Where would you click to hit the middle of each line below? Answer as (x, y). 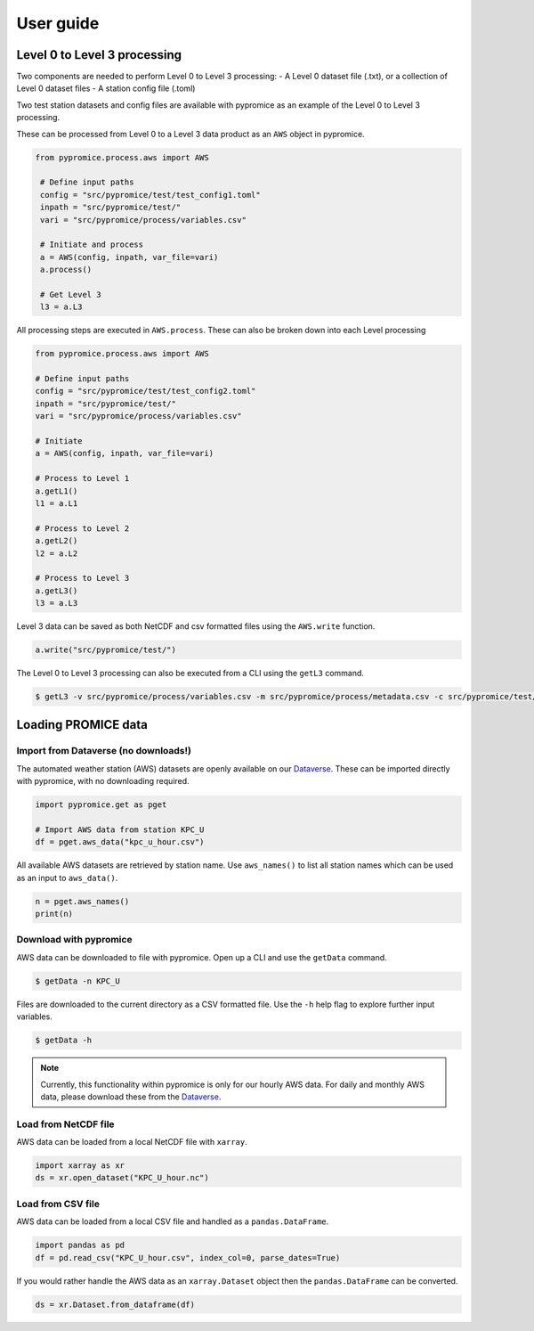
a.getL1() (57, 491)
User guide (58, 23)
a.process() (66, 270)
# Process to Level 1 (82, 478)
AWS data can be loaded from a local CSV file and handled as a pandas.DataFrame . (173, 1221)
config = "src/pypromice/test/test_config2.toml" (146, 391)
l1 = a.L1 (57, 503)
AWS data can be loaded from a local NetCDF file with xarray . (132, 1142)
